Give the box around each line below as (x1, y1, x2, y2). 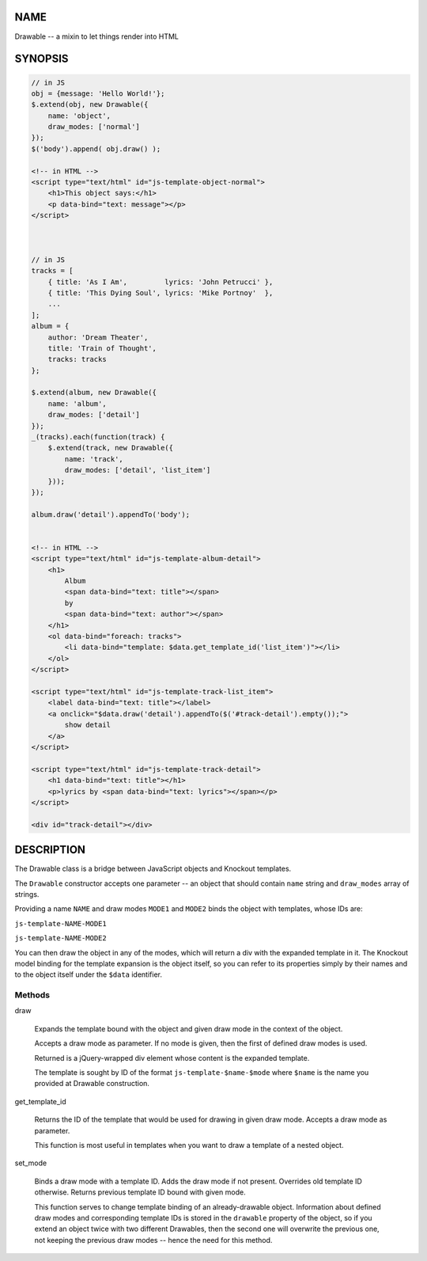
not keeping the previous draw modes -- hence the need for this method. (34, 1235, 273, 1244)
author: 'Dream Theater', (47, 332, 149, 342)
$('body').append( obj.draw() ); (31, 144, 161, 154)
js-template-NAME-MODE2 (14, 934, 107, 943)
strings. (14, 889, 40, 898)
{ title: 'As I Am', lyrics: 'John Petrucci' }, (47, 277, 274, 287)
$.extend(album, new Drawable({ (31, 388, 157, 397)
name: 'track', (64, 454, 124, 463)
